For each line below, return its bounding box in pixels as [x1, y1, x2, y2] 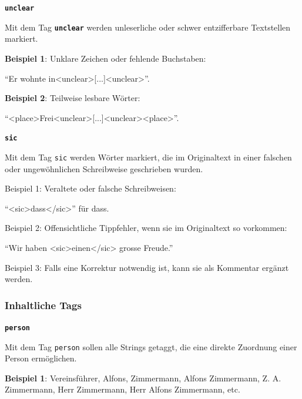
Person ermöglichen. [5, 352, 77, 364]
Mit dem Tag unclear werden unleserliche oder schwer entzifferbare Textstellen [5, 21, 291, 33]
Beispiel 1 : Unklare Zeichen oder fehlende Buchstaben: [5, 52, 206, 64]
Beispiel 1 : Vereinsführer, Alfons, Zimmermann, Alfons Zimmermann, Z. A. [5, 371, 281, 384]
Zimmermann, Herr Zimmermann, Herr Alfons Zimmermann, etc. [5, 383, 240, 395]
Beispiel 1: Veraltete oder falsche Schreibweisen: [5, 182, 176, 195]
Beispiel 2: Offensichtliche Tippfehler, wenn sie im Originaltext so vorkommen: [5, 222, 287, 234]
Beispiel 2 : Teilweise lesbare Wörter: [5, 92, 140, 104]
